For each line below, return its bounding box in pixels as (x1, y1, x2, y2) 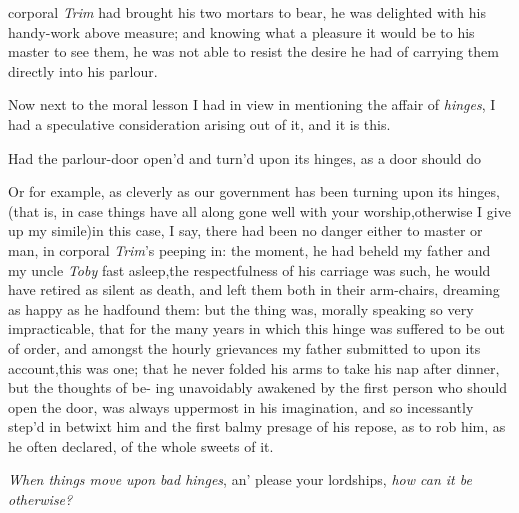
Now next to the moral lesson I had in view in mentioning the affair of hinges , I (8, 94, 496, 115)
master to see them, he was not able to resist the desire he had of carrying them (8, 41, 499, 62)
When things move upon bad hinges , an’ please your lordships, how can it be (8, 469, 472, 490)
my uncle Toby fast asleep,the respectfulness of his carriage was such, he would (8, 259, 491, 280)
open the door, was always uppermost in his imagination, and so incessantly (8, 396, 474, 417)
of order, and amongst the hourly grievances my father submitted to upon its (8, 337, 481, 358)
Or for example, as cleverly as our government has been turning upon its (8, 181, 454, 202)
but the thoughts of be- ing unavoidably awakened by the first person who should (8, 377, 507, 398)
